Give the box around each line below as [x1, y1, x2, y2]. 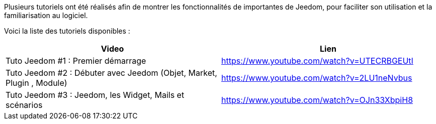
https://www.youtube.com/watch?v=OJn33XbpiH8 [221, 95, 413, 105]
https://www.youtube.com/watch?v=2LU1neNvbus [221, 73, 412, 83]
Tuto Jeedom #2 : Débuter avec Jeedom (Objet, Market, [6, 68, 217, 78]
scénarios [6, 100, 43, 110]
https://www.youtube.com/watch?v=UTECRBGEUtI [221, 56, 413, 66]
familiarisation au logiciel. [4, 11, 88, 20]
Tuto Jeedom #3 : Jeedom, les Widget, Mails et [6, 90, 185, 100]
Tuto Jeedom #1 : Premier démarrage [6, 56, 146, 66]
